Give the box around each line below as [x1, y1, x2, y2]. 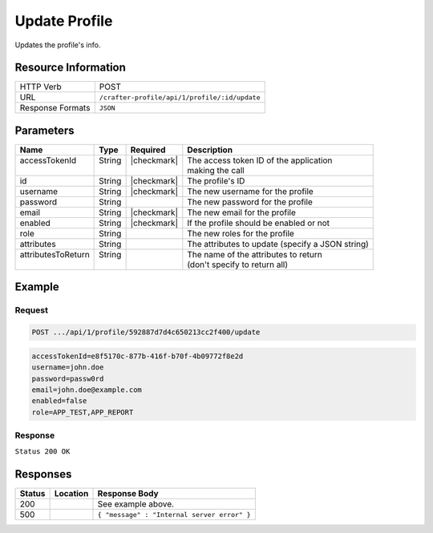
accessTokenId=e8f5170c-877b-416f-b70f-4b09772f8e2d [31, 351, 244, 361]
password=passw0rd [31, 374, 104, 383]
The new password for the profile [187, 196, 313, 208]
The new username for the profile [187, 185, 314, 196]
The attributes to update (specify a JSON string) [187, 238, 369, 249]
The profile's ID [187, 175, 245, 186]
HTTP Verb [19, 81, 62, 92]
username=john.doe [31, 363, 104, 372]
